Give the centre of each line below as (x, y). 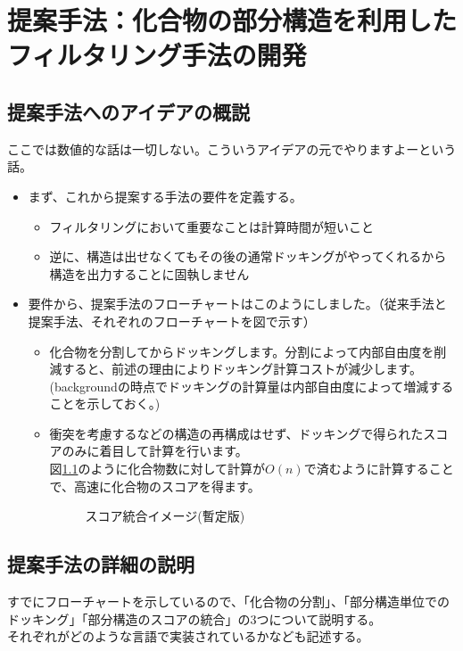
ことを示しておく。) (105, 404)
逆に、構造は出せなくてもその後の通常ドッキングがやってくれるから (248, 256)
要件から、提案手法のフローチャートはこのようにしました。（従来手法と (237, 304)
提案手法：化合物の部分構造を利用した (232, 20)
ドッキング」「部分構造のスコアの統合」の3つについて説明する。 (194, 618)
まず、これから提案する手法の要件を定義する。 (165, 196)
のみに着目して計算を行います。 (155, 451)
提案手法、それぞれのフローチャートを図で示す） (172, 321)
